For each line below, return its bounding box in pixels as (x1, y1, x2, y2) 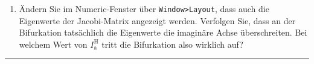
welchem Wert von (19, 37, 88, 50)
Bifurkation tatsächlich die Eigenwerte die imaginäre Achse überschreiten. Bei (19, 26, 307, 39)
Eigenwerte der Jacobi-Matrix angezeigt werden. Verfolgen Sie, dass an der (19, 14, 296, 27)
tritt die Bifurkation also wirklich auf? (101, 37, 243, 50)
